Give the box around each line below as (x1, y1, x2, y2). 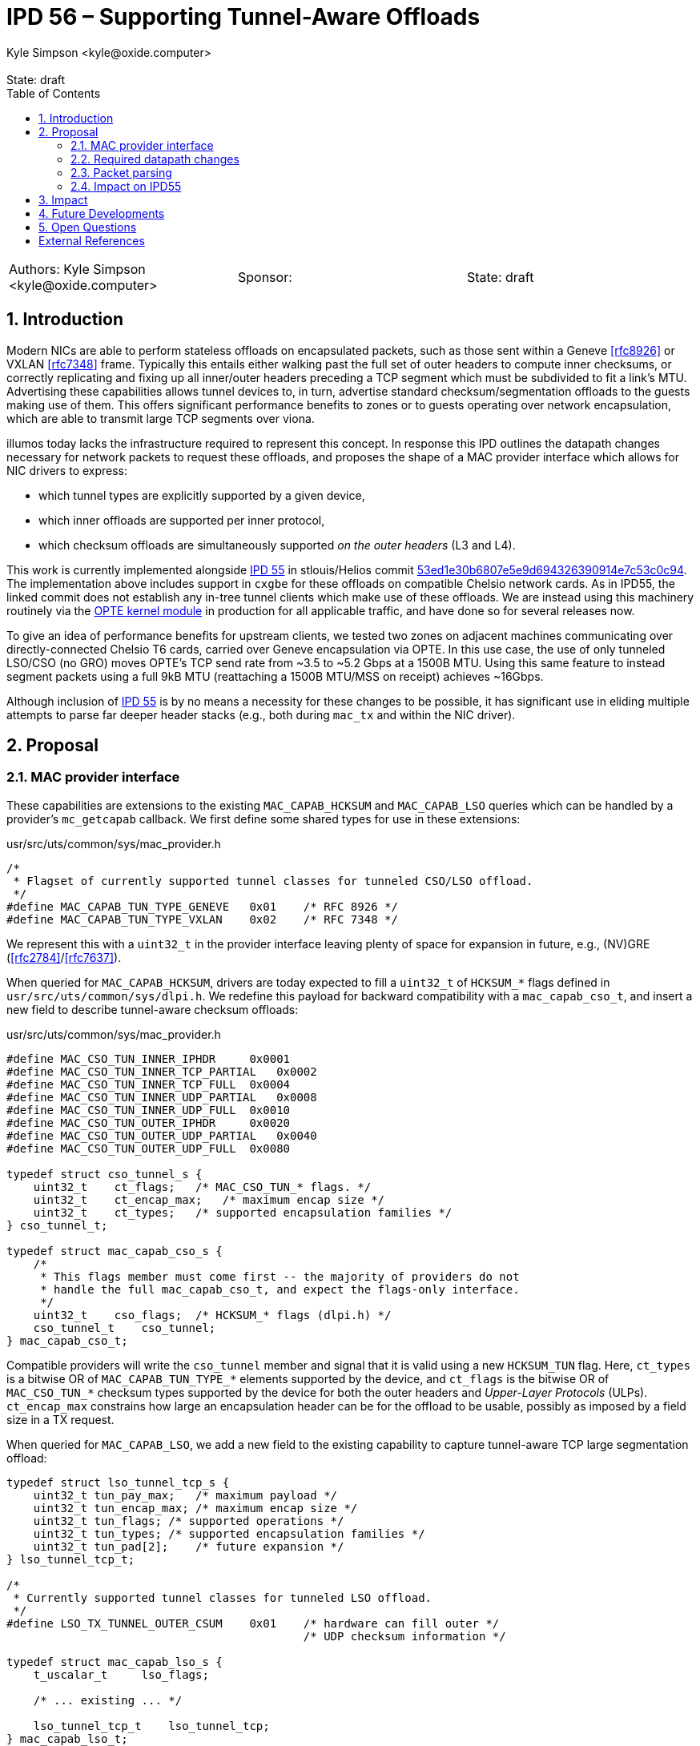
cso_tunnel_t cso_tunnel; (33, 1321, 216, 1334)
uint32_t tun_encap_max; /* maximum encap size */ (33, 1501, 358, 1515)
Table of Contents (6, 86, 101, 100)
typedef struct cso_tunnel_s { (6, 1167, 203, 1181)
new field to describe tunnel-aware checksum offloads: (6, 1002, 299, 1016)
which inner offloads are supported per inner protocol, (38, 513, 325, 527)
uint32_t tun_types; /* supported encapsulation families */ (33, 1527, 425, 1540)
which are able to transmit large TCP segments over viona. (6, 411, 315, 425)
